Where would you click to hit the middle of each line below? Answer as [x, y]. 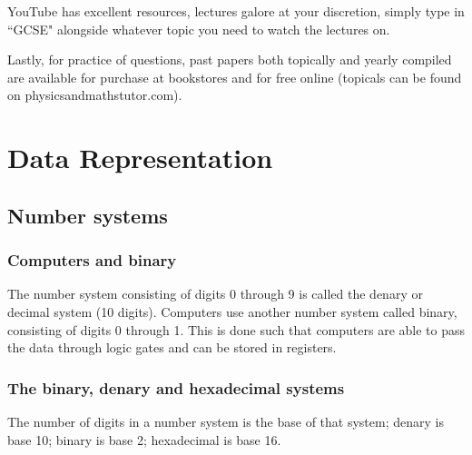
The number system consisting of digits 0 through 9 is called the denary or [215, 294]
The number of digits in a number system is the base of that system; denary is [226, 421]
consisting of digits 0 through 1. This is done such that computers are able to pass [236, 329]
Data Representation [140, 158]
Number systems [88, 215]
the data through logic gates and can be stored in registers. [172, 347]
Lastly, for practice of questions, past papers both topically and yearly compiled [230, 59]
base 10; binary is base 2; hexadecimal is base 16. [144, 439]
